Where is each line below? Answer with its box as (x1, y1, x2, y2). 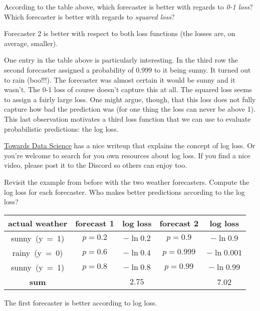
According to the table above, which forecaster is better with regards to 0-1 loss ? (4, 2, 253, 12)
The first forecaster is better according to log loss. (4, 297, 157, 307)
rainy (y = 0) (12, 246, 63, 258)
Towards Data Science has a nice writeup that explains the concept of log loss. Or (4, 140, 255, 151)
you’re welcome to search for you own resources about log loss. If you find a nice (4, 150, 250, 160)
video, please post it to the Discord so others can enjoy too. (4, 160, 187, 170)
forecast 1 (75, 217, 114, 229)
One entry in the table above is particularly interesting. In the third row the (4, 55, 238, 65)
